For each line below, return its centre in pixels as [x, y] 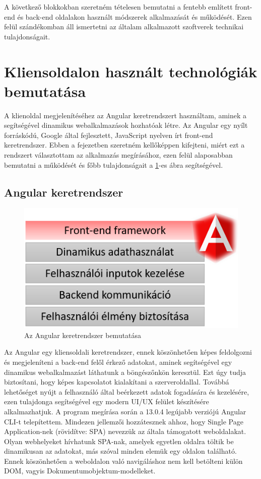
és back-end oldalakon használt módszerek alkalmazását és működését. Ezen [135, 16]
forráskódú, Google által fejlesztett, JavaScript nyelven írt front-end [109, 135]
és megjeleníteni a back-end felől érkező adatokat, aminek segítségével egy [118, 362]
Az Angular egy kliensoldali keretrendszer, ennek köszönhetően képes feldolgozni [128, 352]
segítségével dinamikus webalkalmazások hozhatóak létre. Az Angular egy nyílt [126, 125]
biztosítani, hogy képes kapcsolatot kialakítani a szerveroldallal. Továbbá [117, 382]
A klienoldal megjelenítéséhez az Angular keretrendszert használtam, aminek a [125, 115]
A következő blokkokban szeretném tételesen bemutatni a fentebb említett [118, 7]
